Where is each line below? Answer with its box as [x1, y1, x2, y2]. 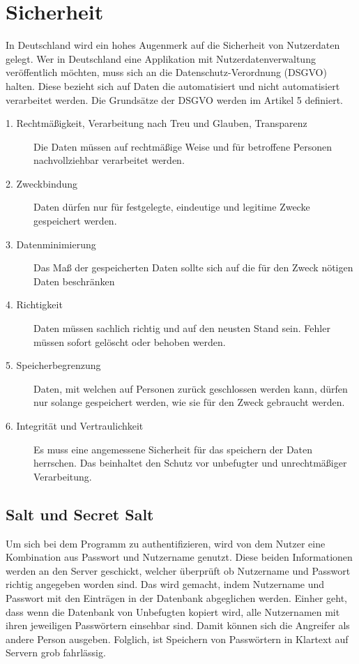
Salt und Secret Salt [6, 503, 154, 525]
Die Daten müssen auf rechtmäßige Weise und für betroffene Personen [33, 139, 333, 153]
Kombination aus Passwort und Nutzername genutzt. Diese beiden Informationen [6, 550, 353, 564]
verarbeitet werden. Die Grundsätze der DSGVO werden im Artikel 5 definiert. [6, 92, 343, 107]
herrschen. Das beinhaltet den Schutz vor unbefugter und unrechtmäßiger [33, 455, 347, 470]
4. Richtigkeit [6, 297, 63, 312]
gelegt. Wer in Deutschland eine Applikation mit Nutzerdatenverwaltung [6, 51, 316, 66]
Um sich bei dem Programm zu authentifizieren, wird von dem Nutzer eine [6, 536, 326, 550]
